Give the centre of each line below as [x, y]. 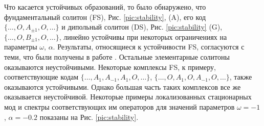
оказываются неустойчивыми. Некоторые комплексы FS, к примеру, [110, 67]
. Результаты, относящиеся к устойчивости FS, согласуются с [149, 47]
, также [241, 77]
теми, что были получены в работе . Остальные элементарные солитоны [117, 56]
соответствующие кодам [41, 77]
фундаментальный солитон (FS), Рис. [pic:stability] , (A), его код [105, 17]
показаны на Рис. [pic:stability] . [89, 117]
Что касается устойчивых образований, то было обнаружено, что [105, 7]
